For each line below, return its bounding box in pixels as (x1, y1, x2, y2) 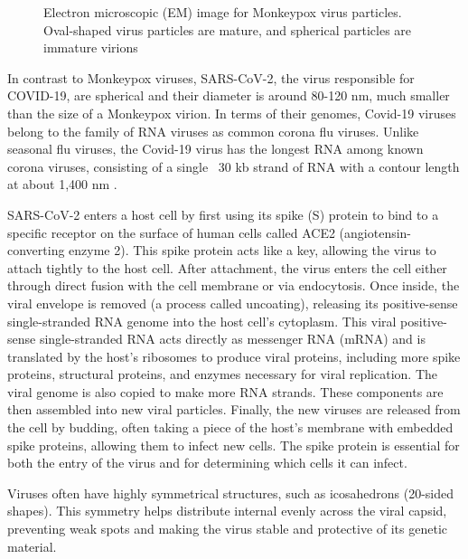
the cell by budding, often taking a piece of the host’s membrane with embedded (7, 418, 454, 437)
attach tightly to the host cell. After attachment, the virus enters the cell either (7, 258, 447, 277)
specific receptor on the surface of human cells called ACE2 (7, 223, 335, 242)
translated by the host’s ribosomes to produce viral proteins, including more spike (7, 346, 461, 365)
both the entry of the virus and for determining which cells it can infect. (7, 453, 407, 472)
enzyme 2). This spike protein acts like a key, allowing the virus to (69, 241, 436, 260)
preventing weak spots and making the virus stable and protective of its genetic (7, 519, 447, 538)
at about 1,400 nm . (7, 175, 117, 194)
